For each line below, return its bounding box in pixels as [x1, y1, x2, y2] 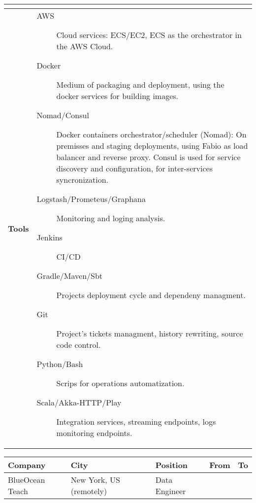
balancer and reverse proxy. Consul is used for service [56, 151, 241, 163]
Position [155, 459, 188, 470]
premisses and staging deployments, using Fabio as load [56, 140, 248, 151]
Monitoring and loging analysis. [56, 212, 165, 224]
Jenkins [36, 232, 63, 243]
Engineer [155, 485, 186, 497]
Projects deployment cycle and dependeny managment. [56, 289, 246, 301]
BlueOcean [8, 474, 45, 485]
